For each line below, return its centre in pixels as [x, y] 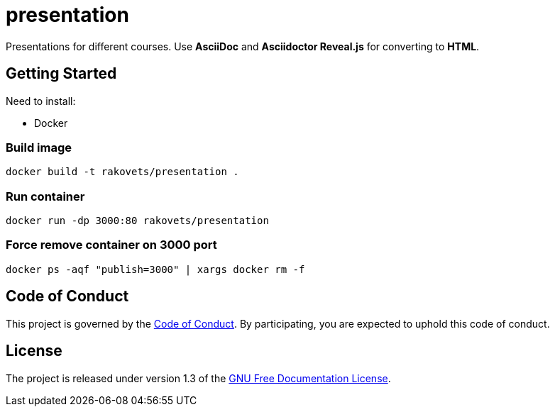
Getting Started [61, 74]
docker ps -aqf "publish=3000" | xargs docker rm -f [155, 269]
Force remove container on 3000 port [111, 245]
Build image [39, 147]
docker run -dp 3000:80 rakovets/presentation [137, 221]
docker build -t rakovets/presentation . [122, 172]
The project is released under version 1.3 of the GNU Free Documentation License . [198, 378]
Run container [45, 196]
